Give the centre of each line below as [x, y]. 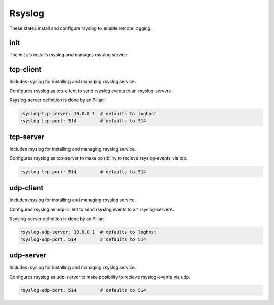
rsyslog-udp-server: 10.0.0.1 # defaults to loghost [88, 232]
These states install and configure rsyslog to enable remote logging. [80, 28]
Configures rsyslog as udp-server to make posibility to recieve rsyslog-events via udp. [100, 277]
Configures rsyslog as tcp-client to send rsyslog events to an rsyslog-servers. [91, 91]
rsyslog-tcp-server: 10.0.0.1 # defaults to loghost [88, 114]
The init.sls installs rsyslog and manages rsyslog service [68, 55]
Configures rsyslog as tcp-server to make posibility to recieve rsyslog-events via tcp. [98, 158]
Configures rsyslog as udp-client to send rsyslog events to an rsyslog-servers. [92, 209]
